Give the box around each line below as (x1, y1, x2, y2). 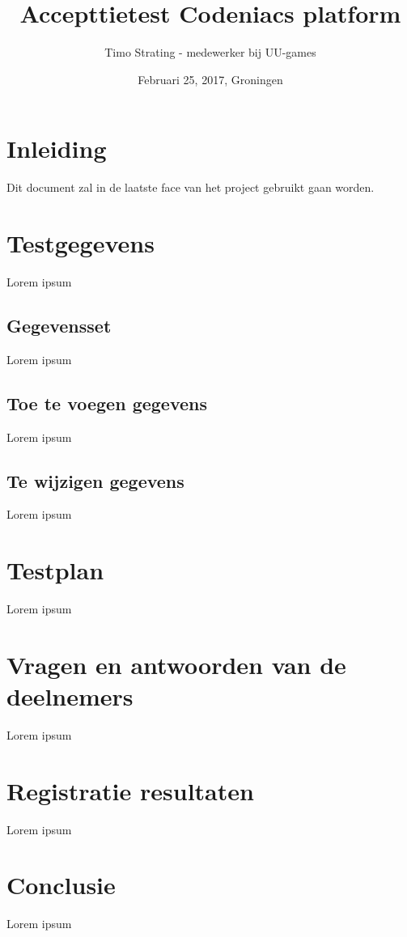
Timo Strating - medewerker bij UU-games (104, 44, 316, 61)
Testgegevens (6, 227, 155, 260)
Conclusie (6, 868, 116, 901)
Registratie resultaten (6, 774, 254, 807)
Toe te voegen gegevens (6, 390, 208, 415)
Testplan (6, 553, 104, 587)
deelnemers (6, 680, 134, 713)
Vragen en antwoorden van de (6, 647, 346, 680)
